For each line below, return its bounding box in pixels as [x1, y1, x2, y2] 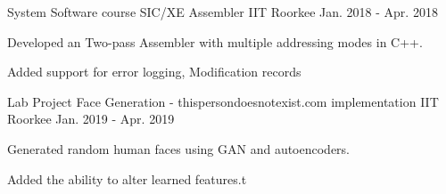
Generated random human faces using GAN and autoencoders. [7, 139, 351, 158]
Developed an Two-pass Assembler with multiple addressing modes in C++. [7, 32, 423, 51]
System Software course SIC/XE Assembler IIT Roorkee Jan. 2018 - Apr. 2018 [7, 3, 438, 20]
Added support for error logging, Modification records [7, 62, 301, 81]
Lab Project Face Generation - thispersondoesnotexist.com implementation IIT [7, 92, 439, 110]
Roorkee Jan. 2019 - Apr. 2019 [7, 109, 175, 128]
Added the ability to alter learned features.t [7, 169, 247, 188]
